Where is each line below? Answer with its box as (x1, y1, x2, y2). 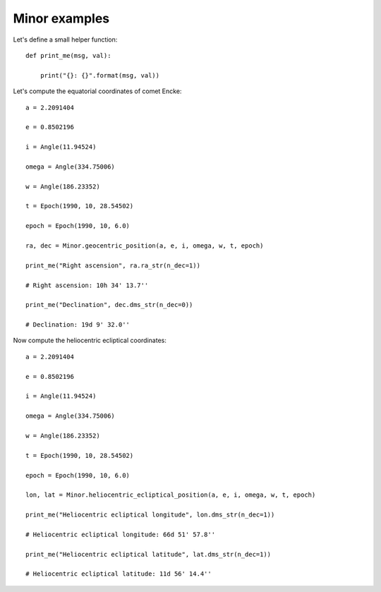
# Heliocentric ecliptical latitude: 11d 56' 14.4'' (25, 570, 212, 578)
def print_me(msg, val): (25, 52, 111, 59)
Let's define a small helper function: (13, 35, 118, 44)
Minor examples (13, 11, 110, 26)
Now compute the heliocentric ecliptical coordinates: (13, 336, 167, 345)
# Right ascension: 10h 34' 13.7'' (25, 281, 149, 289)
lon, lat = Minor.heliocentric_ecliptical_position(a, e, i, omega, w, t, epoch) (25, 491, 316, 499)
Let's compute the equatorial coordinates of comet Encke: (13, 87, 182, 95)
